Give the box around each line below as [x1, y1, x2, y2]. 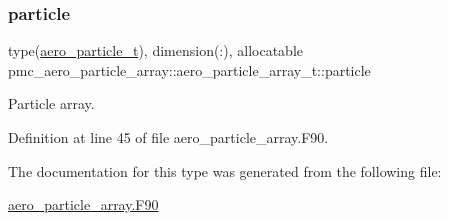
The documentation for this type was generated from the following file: [8, 160, 442, 181]
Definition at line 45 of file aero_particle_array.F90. [8, 127, 329, 147]
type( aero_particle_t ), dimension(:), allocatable [8, 40, 303, 61]
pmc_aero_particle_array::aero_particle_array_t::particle [8, 59, 371, 80]
